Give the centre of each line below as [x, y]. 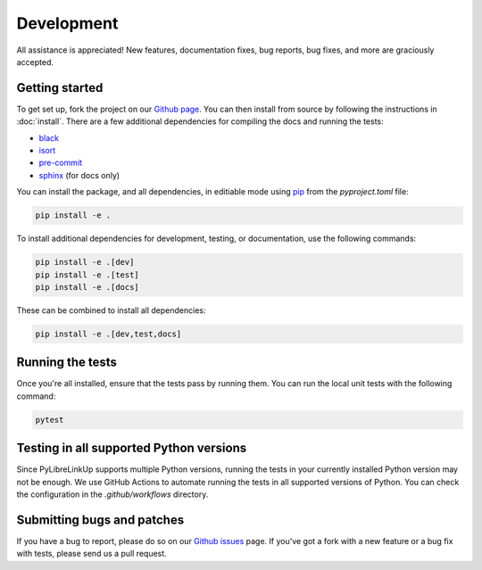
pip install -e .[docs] [87, 287]
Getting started [60, 88]
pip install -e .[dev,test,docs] [108, 334]
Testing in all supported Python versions [132, 448]
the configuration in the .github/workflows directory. [112, 494]
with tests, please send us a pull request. [91, 554]
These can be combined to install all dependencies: [111, 310]
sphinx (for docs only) [79, 175]
